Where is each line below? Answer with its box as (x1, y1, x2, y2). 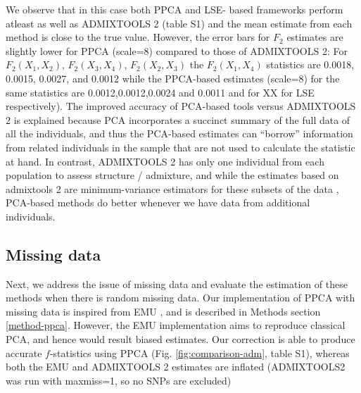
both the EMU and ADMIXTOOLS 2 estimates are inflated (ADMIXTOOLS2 (6, 359, 346, 374)
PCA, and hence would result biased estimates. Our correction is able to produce (6, 332, 355, 347)
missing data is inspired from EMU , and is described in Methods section (6, 304, 321, 318)
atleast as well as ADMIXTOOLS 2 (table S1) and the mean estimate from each (6, 15, 353, 30)
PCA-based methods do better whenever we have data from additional (6, 195, 310, 210)
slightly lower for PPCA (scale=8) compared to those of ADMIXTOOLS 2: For (6, 43, 348, 58)
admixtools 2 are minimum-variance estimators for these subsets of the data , (6, 181, 339, 196)
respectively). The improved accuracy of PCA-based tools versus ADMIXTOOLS (6, 99, 356, 113)
